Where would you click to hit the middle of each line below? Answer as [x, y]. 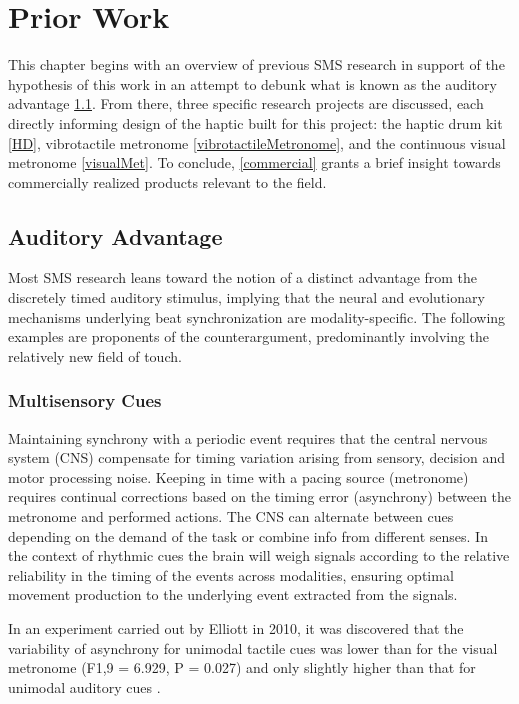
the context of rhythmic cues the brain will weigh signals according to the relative [259, 555]
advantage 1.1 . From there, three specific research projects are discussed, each [246, 103]
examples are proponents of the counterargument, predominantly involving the [249, 336]
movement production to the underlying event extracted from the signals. [233, 594]
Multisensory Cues [85, 400]
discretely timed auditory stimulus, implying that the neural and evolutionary [246, 297]
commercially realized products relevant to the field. [167, 181]
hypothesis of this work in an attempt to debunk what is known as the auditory [252, 83]
